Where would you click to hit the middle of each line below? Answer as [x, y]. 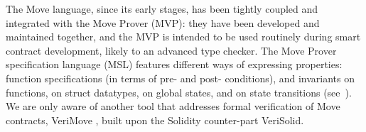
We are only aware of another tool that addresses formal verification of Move [173, 106]
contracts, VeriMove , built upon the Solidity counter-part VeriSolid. [155, 120]
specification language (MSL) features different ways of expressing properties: [174, 64]
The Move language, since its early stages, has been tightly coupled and [162, 9]
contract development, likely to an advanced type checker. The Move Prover [171, 50]
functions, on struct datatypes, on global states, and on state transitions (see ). [179, 92]
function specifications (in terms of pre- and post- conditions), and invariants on [181, 78]
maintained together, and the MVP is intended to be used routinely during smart [183, 37]
